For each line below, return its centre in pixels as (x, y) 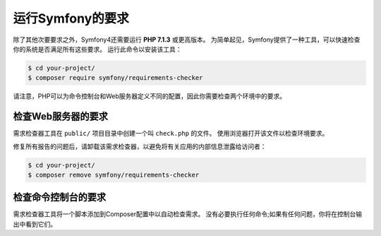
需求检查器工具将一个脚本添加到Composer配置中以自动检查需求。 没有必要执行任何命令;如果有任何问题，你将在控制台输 (188, 214)
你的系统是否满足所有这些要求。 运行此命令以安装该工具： (97, 49)
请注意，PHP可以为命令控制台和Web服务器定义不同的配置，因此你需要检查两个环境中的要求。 (150, 96)
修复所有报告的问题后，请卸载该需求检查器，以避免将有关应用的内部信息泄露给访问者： (140, 146)
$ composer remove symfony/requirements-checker (114, 175)
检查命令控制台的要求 (59, 197)
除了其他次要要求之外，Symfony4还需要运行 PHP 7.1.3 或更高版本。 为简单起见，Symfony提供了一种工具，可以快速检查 (187, 40)
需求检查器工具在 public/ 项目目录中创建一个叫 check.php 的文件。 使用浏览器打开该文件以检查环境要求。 (171, 134)
